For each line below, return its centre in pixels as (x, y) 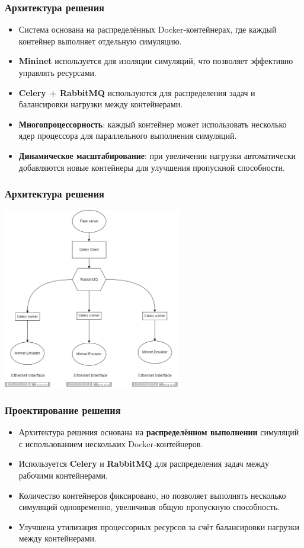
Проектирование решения (63, 410)
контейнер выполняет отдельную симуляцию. (100, 41)
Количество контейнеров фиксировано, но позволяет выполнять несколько (152, 495)
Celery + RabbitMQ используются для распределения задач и (137, 92)
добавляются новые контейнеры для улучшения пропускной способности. (152, 167)
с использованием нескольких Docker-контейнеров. (111, 443)
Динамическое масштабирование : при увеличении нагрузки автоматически (157, 155)
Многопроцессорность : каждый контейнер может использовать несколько (153, 124)
